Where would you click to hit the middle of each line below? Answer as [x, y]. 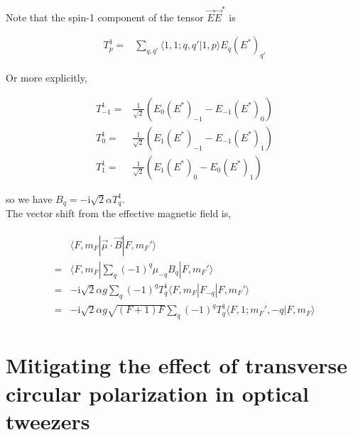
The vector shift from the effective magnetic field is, [119, 213]
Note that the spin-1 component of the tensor [105, 17]
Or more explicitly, [47, 78]
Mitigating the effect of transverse [176, 365]
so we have [29, 198]
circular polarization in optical [157, 393]
